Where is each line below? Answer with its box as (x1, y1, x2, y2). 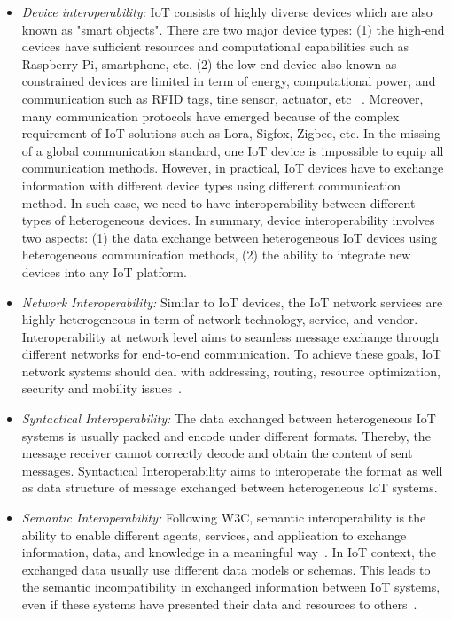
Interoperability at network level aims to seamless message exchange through (21, 327, 440, 345)
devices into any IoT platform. (21, 262, 187, 281)
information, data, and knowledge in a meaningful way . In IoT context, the (21, 543, 436, 561)
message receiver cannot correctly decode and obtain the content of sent (21, 444, 413, 462)
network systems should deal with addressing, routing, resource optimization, (21, 361, 440, 380)
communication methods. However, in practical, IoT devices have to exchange (21, 159, 444, 177)
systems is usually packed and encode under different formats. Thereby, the (21, 426, 431, 445)
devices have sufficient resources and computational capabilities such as (21, 37, 409, 56)
